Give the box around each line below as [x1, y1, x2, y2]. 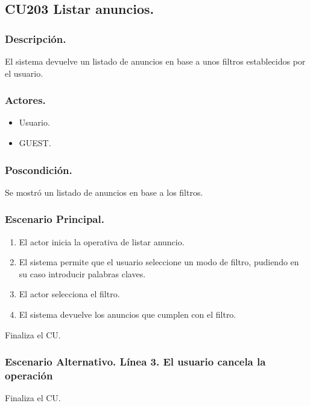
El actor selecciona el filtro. [19, 288, 120, 300]
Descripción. [5, 31, 66, 46]
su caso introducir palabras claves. [19, 267, 146, 280]
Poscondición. [5, 162, 72, 177]
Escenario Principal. [5, 211, 104, 227]
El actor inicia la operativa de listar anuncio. [19, 235, 185, 248]
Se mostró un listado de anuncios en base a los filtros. [5, 185, 203, 198]
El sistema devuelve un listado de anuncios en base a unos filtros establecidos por [5, 55, 306, 67]
